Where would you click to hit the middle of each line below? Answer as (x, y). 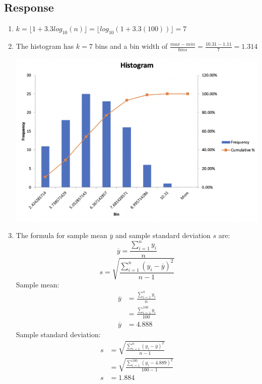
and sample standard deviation (163, 235)
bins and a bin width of (131, 46)
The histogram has (45, 46)
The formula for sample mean (61, 235)
